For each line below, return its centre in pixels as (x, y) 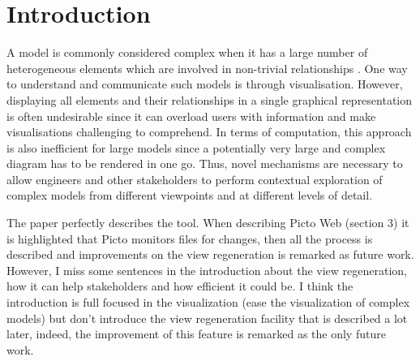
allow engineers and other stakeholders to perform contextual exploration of (195, 179)
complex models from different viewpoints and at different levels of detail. (190, 195)
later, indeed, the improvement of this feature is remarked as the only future (196, 334)
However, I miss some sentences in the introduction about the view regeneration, (207, 270)
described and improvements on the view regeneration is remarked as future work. (210, 254)
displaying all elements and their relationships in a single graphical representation (210, 99)
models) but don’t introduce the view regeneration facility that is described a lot (207, 318)
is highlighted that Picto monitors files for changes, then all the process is (190, 238)
